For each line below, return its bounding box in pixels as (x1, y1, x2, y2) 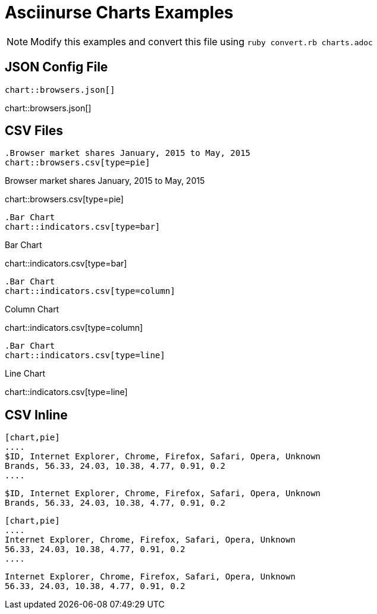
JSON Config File (5, 59, 108, 75)
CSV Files (5, 123, 63, 139)
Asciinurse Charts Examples (5, 2, 234, 23)
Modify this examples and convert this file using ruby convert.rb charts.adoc (30, 35, 373, 48)
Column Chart (5, 304, 59, 315)
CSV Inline (5, 407, 68, 422)
